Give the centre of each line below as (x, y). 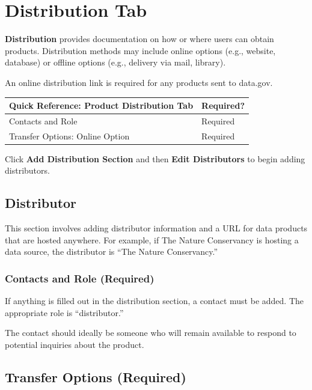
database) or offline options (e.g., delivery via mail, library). (115, 62)
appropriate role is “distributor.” (64, 312)
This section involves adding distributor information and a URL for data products (156, 228)
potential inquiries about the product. (75, 344)
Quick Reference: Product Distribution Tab (101, 105)
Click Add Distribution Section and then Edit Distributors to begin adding (155, 158)
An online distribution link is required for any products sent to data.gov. (139, 82)
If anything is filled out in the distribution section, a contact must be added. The (154, 301)
